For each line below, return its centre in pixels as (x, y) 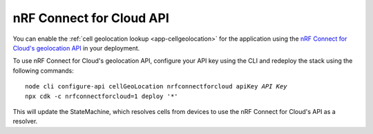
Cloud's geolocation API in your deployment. (76, 48)
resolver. (25, 122)
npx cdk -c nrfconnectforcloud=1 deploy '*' (102, 96)
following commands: (43, 70)
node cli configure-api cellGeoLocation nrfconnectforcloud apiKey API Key (156, 87)
